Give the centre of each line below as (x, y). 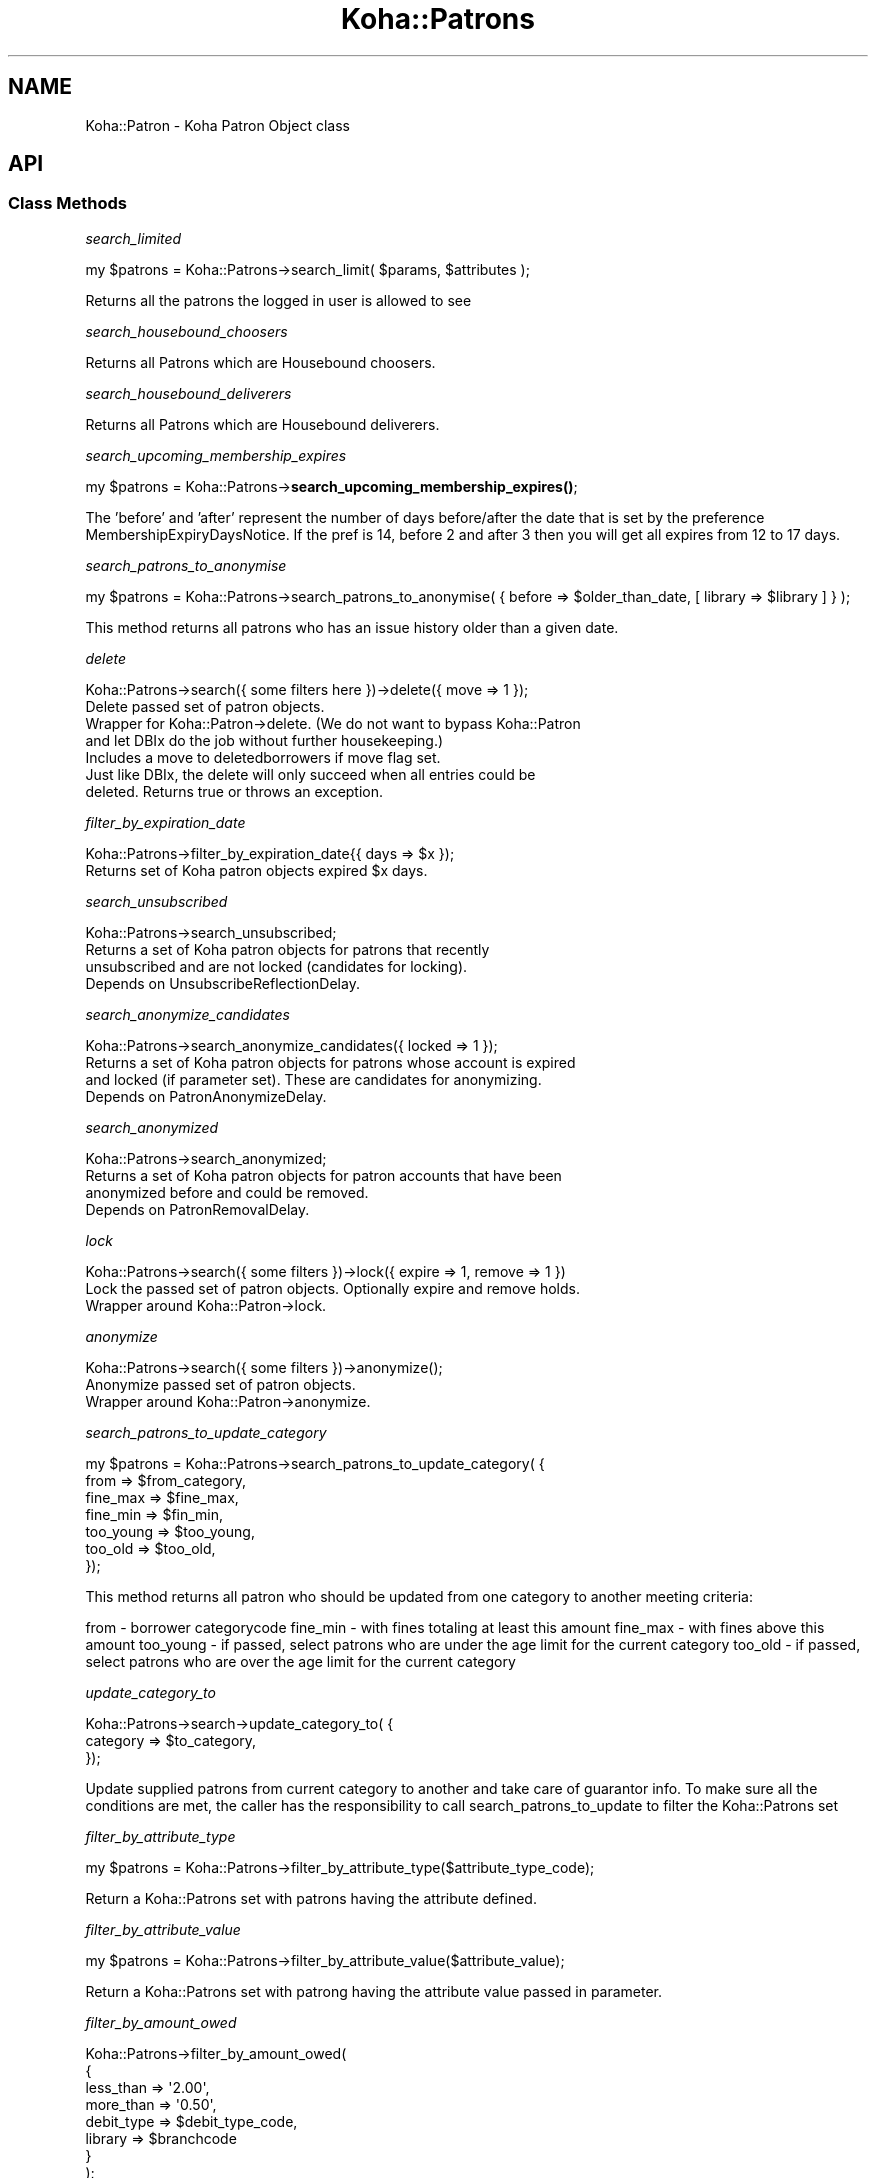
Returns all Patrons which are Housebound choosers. (260, 362)
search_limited (133, 238)
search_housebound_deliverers (188, 393)
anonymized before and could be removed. (227, 1192)
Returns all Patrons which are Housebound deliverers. (262, 424)
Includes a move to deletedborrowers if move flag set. (263, 757)
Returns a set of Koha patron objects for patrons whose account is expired (330, 1062)
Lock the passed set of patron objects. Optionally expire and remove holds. (332, 1288)
